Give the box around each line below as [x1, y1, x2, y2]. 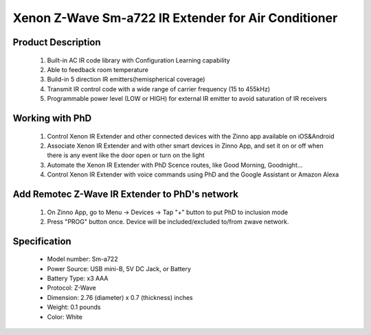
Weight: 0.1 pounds [47, 303, 101, 312]
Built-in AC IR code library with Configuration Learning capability [47, 56, 230, 65]
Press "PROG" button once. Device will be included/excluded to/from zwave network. [47, 217, 289, 226]
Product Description [12, 36, 101, 48]
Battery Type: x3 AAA [47, 275, 109, 283]
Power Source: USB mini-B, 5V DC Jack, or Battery [47, 264, 192, 273]
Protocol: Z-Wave [47, 284, 96, 292]
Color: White [47, 312, 82, 321]
